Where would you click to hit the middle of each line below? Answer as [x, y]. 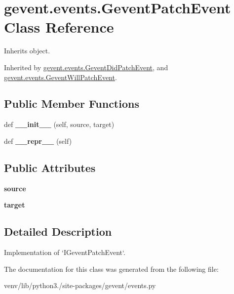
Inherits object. [27, 51]
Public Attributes [50, 167]
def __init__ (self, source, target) [59, 124]
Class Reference [59, 27]
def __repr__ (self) [38, 141]
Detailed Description [58, 231]
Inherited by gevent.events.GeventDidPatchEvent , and [86, 67]
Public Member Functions [72, 104]
